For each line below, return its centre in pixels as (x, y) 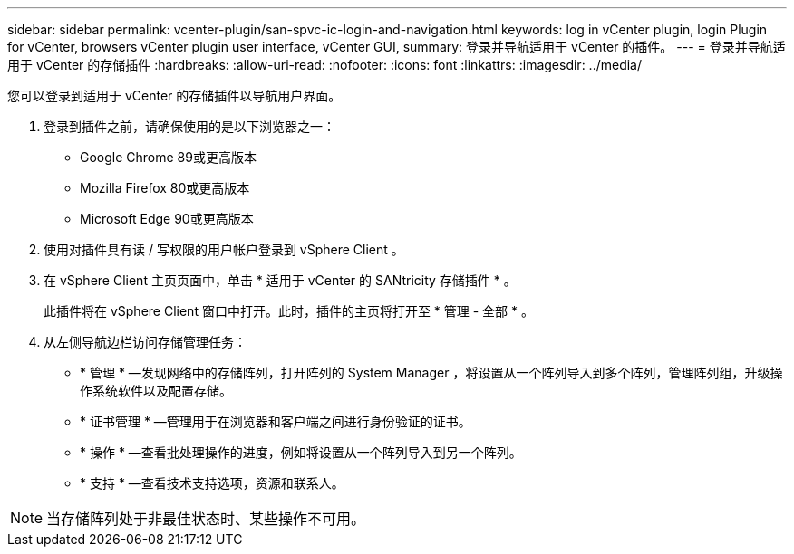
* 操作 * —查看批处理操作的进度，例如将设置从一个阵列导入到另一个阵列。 (301, 452)
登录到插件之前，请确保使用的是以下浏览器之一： (189, 126)
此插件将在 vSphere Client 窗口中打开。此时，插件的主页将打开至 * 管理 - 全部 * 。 (289, 311)
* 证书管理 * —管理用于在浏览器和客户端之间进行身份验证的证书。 (276, 421)
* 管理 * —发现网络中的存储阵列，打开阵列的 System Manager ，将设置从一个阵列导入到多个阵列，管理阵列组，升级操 (431, 373)
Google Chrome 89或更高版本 (168, 157)
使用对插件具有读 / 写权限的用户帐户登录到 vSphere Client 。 (224, 249)
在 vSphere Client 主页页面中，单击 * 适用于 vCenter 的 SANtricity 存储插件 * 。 (280, 280)
